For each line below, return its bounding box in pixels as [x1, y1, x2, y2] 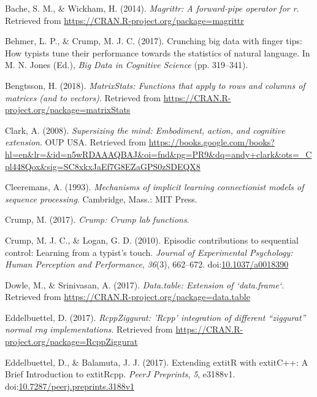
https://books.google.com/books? [148, 136, 275, 148]
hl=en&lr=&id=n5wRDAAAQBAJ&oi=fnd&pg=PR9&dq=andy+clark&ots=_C [5, 147, 312, 160]
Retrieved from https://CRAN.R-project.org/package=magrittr [5, 13, 244, 26]
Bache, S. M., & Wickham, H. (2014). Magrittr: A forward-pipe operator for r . [5, 2, 299, 14]
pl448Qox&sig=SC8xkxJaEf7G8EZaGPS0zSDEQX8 [5, 160, 201, 172]
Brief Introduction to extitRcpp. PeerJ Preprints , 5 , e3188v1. [5, 368, 235, 380]
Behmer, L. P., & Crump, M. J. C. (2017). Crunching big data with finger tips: [5, 34, 302, 47]
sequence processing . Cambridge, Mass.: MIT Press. [5, 192, 197, 205]
